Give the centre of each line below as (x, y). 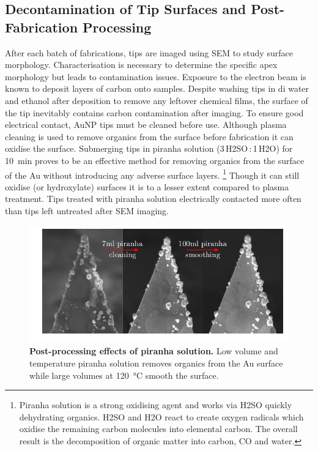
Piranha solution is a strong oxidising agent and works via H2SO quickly (156, 405)
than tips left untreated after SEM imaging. (87, 210)
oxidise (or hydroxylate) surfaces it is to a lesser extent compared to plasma (147, 186)
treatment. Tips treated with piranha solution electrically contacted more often (153, 199)
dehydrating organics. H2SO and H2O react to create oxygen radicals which (161, 416)
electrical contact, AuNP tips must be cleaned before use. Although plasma (146, 125)
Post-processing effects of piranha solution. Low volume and (154, 351)
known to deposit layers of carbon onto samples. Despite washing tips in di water (157, 88)
